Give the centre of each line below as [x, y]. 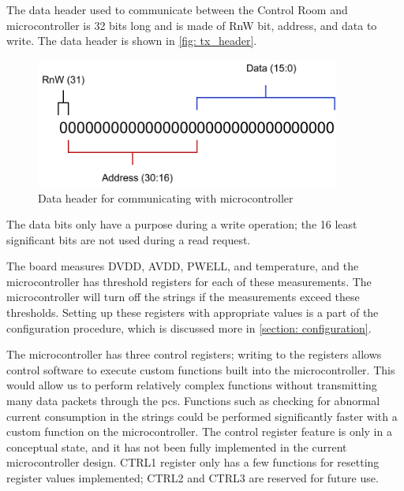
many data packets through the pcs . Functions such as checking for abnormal [193, 401]
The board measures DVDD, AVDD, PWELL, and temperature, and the [183, 266]
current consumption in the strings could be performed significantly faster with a [202, 416]
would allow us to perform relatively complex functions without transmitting [192, 385]
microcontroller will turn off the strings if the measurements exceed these [183, 297]
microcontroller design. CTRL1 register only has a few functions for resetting [193, 462]
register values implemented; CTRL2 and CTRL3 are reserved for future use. [193, 478]
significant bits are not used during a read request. [129, 239]
